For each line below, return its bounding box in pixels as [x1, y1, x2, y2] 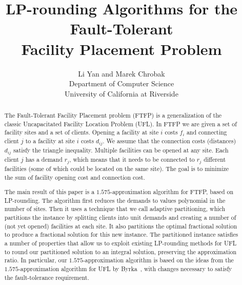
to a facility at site [25, 137, 75, 145]
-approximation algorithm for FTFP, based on [110, 187, 234, 196]
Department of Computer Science [69, 78, 174, 89]
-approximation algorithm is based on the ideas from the [83, 256, 234, 264]
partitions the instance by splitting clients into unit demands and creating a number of [4, 213, 236, 222]
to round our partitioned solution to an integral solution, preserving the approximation [4, 247, 237, 256]
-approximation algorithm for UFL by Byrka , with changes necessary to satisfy [18, 264, 232, 273]
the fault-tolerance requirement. [4, 273, 89, 281]
